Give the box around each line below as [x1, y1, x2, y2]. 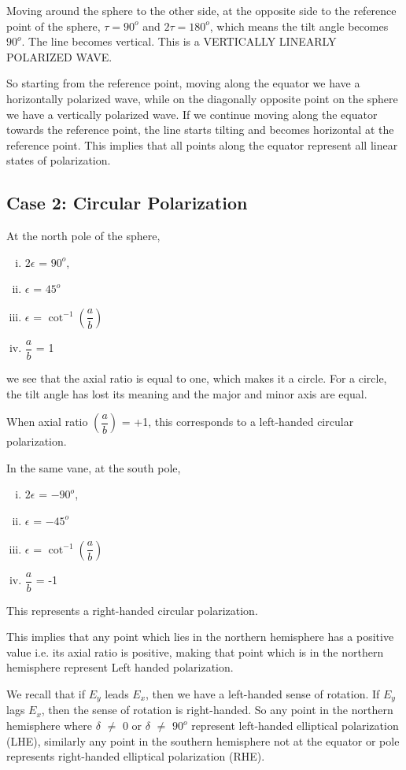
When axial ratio [6, 413, 88, 430]
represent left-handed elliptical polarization [191, 717, 399, 734]
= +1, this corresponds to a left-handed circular [121, 413, 354, 430]
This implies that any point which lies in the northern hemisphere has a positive [6, 628, 394, 645]
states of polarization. [6, 152, 111, 168]
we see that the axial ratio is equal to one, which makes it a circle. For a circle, [6, 369, 387, 386]
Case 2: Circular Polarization [6, 191, 248, 215]
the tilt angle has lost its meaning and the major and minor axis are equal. [6, 385, 367, 402]
